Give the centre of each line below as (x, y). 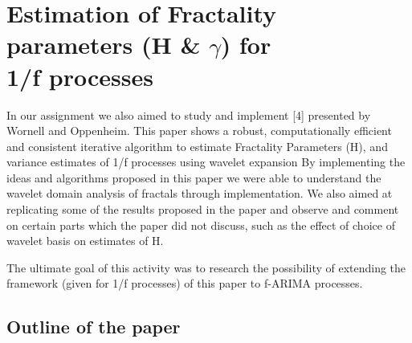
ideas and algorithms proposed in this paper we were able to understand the (194, 177)
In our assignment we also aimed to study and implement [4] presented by (189, 114)
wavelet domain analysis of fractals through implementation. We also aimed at (200, 193)
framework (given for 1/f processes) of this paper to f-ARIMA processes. (185, 283)
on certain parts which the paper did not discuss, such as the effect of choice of (201, 225)
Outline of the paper (94, 327)
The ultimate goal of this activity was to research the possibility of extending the (206, 267)
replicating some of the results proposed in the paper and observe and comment (203, 209)
